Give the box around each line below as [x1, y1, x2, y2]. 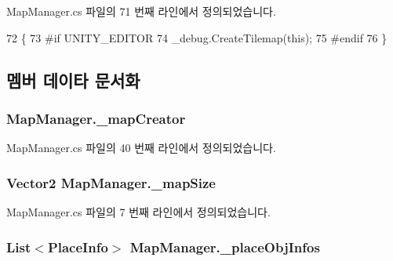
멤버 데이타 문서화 [6, 67, 140, 92]
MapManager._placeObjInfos [129, 237, 320, 256]
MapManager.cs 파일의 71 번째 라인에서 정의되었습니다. [6, 3, 276, 19]
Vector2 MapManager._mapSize [6, 172, 216, 192]
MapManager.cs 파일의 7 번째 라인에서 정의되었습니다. [6, 204, 271, 219]
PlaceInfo [47, 237, 108, 256]
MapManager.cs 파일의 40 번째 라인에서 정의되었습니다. [6, 140, 276, 156]
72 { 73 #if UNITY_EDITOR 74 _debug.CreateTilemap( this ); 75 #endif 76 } [6, 29, 388, 45]
